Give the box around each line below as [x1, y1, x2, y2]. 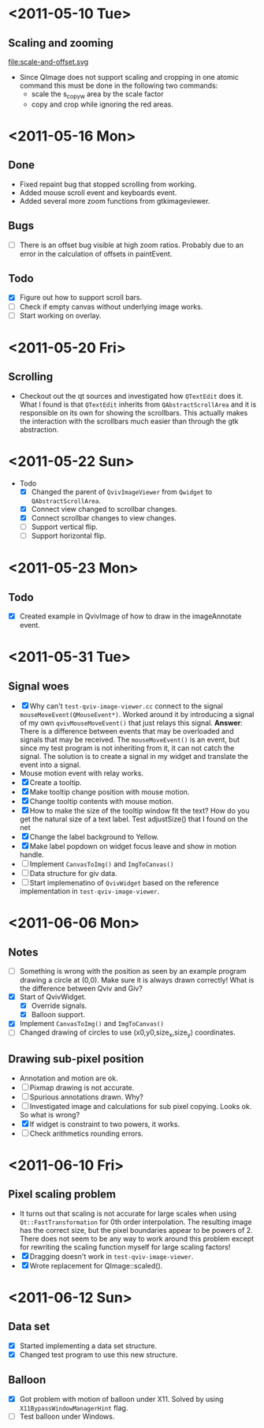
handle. [19, 850, 45, 859]
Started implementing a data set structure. [19, 1340, 158, 1351]
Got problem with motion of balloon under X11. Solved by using [19, 1394, 224, 1404]
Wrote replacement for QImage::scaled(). [29, 1261, 163, 1270]
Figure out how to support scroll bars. [19, 293, 143, 303]
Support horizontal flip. [31, 531, 106, 540]
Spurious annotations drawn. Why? [29, 1092, 143, 1102]
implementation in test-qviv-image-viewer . [19, 886, 160, 896]
